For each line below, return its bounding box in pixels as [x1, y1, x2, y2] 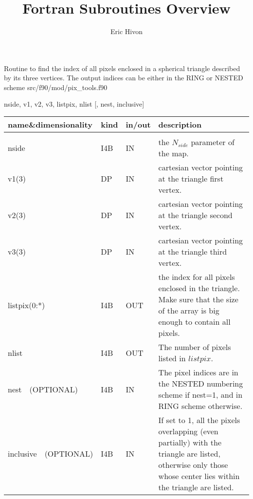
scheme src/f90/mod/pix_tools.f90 [4, 82, 108, 92]
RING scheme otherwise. [158, 400, 243, 412]
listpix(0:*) [8, 299, 45, 311]
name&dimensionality [8, 119, 92, 130]
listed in [158, 352, 186, 364]
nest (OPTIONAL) [8, 383, 78, 395]
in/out [126, 119, 151, 130]
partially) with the [158, 437, 222, 448]
